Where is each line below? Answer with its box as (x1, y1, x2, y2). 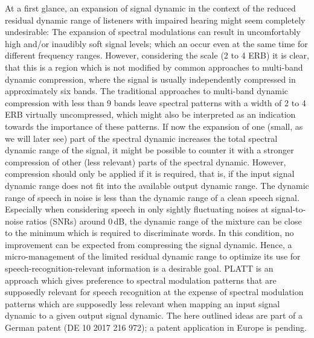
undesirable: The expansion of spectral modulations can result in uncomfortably (5, 25, 301, 38)
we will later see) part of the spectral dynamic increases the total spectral (5, 132, 278, 144)
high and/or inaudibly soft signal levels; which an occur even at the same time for (5, 37, 308, 49)
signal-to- (271, 203, 306, 215)
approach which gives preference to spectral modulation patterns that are (5, 273, 277, 286)
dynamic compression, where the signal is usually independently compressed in (5, 72, 296, 85)
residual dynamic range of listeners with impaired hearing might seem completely (5, 13, 306, 26)
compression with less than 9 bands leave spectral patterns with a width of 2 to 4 (5, 96, 306, 109)
